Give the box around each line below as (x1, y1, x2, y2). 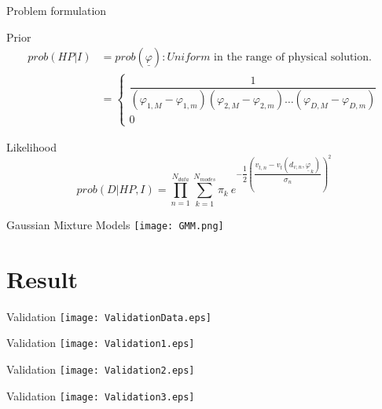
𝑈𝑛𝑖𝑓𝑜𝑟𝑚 (167, 52, 211, 64)
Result (6, 262, 78, 294)
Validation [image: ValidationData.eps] (6, 308, 211, 324)
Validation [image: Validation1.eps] (6, 334, 195, 351)
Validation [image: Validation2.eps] (6, 360, 195, 377)
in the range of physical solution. (214, 52, 372, 64)
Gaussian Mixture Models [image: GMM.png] (6, 216, 224, 232)
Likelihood (6, 138, 57, 155)
